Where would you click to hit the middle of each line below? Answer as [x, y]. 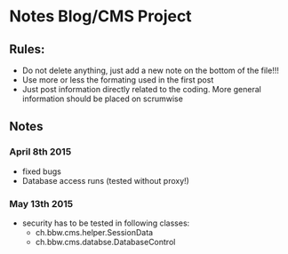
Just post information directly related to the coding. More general [142, 89]
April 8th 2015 [40, 152]
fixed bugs [42, 171]
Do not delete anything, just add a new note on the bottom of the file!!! [151, 70]
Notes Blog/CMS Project [101, 16]
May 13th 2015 [41, 203]
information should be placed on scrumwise [103, 99]
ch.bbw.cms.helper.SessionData [94, 232]
